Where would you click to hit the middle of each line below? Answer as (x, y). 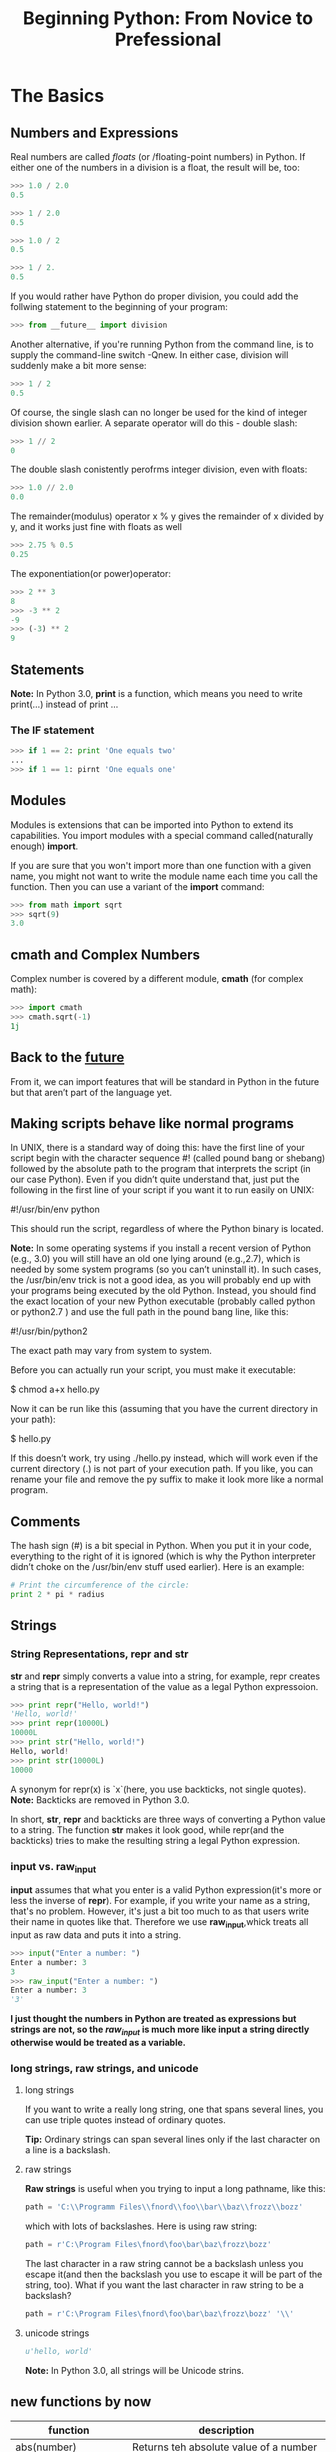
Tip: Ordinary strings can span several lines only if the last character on (172, 2139)
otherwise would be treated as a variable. (98, 2043)
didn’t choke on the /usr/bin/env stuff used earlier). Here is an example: (157, 1567)
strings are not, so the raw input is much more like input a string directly (160, 2030)
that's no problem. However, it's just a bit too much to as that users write (160, 1911)
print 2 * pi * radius (57, 1595)
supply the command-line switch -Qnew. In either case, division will (149, 354)
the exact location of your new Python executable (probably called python (163, 1301)
